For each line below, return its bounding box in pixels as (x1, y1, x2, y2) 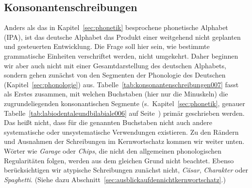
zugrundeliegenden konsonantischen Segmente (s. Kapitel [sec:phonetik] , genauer (4, 98, 245, 108)
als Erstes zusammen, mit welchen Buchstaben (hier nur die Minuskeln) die (4, 89, 228, 99)
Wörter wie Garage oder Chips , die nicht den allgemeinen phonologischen (4, 145, 222, 156)
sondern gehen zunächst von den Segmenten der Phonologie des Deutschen (4, 70, 226, 80)
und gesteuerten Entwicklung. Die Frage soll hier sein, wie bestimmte (4, 41, 210, 51)
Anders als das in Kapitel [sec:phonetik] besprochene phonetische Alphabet (4, 22, 228, 32)
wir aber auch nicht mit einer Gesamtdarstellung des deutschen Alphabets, (4, 60, 226, 70)
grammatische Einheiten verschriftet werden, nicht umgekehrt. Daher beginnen (4, 50, 238, 61)
